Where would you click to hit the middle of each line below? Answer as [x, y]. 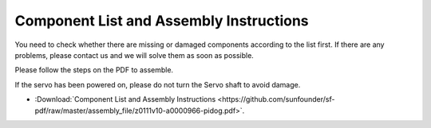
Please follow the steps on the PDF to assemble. [94, 70]
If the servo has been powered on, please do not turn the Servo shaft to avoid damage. [158, 84]
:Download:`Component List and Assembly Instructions [125, 99]
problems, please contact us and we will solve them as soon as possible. [134, 55]
